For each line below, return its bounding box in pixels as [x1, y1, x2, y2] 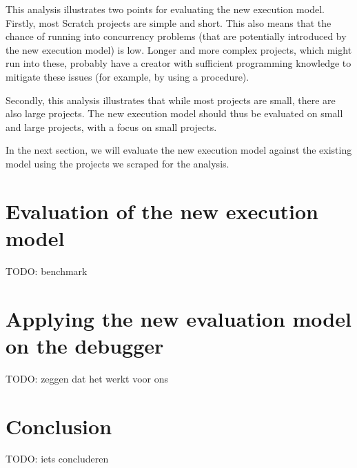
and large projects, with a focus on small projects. [6, 119, 217, 134]
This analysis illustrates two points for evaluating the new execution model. [6, 2, 325, 16]
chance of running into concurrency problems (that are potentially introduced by [6, 29, 347, 43]
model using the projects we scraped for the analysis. [6, 156, 229, 170]
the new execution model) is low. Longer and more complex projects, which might [6, 42, 352, 57]
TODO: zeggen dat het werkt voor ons [6, 371, 168, 385]
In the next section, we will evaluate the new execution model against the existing [6, 143, 352, 157]
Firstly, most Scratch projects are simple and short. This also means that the [6, 15, 331, 30]
